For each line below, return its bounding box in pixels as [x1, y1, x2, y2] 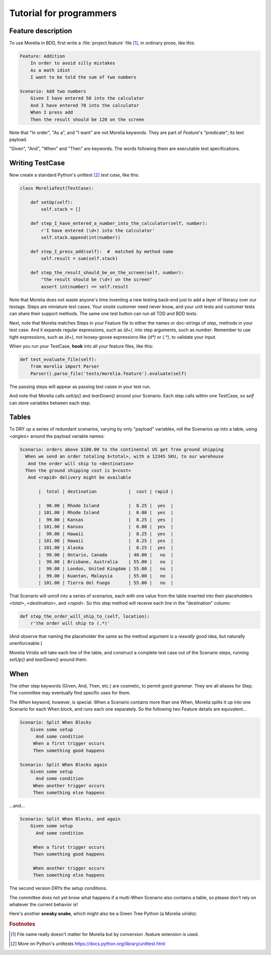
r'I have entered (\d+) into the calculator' [41, 227, 155, 233]
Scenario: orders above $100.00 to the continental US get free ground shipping [20, 447, 224, 452]
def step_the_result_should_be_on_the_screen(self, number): [30, 269, 184, 276]
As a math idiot [30, 67, 70, 73]
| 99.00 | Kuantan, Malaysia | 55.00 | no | [38, 573, 174, 579]
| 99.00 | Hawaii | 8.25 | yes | [38, 531, 174, 536]
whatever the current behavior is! [9, 901, 78, 907]
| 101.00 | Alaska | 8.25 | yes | [38, 545, 174, 551]
